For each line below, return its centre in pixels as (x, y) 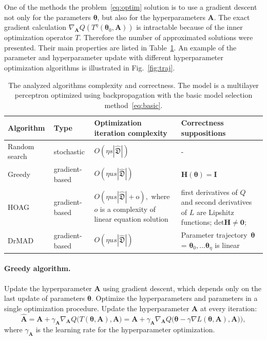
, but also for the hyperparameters (151, 17)
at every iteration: (228, 308)
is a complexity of (128, 209)
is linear (227, 245)
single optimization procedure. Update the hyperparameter (97, 308)
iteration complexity (131, 132)
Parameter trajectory (214, 235)
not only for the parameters (47, 17)
